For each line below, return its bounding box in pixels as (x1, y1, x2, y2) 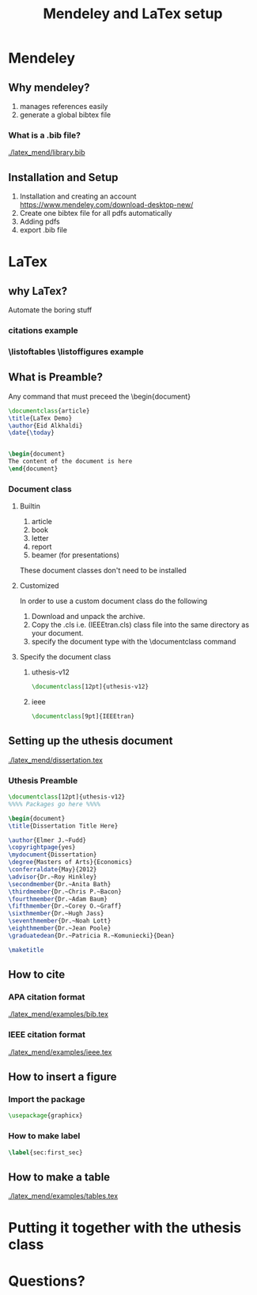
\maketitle (8, 946, 44, 953)
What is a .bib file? (8, 130, 81, 141)
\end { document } (8, 465, 59, 473)
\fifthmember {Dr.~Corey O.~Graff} (8, 902, 123, 910)
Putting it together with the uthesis (8, 1219, 242, 1237)
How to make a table (8, 1170, 111, 1184)
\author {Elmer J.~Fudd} (8, 836, 87, 844)
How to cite (8, 968, 66, 981)
